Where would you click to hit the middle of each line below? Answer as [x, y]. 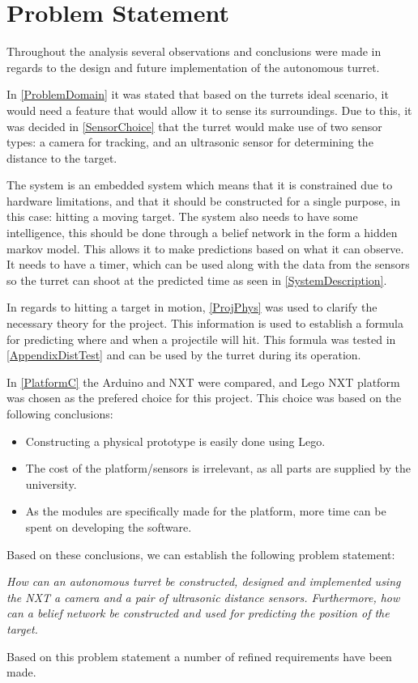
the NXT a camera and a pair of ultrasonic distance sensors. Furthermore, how [203, 597]
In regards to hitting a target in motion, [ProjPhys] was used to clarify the [192, 307]
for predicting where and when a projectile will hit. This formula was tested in [201, 339]
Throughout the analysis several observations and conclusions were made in [194, 51]
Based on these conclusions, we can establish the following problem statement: [201, 554]
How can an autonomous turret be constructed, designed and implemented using [204, 581]
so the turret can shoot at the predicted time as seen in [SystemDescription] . [197, 280]
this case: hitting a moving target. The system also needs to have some [182, 216]
